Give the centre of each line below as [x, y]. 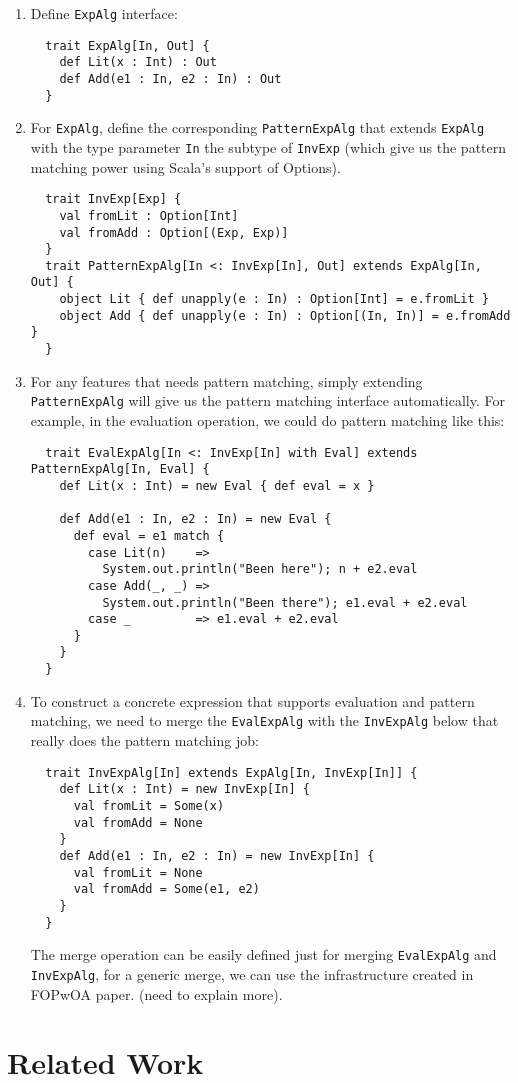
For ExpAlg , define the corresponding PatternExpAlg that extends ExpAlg [257, 127]
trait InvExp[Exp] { [113, 199]
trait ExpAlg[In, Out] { [127, 45]
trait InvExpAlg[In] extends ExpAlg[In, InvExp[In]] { [231, 772]
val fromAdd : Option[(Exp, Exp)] [174, 232]
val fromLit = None [138, 872]
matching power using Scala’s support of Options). [185, 166]
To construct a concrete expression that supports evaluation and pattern [252, 700]
